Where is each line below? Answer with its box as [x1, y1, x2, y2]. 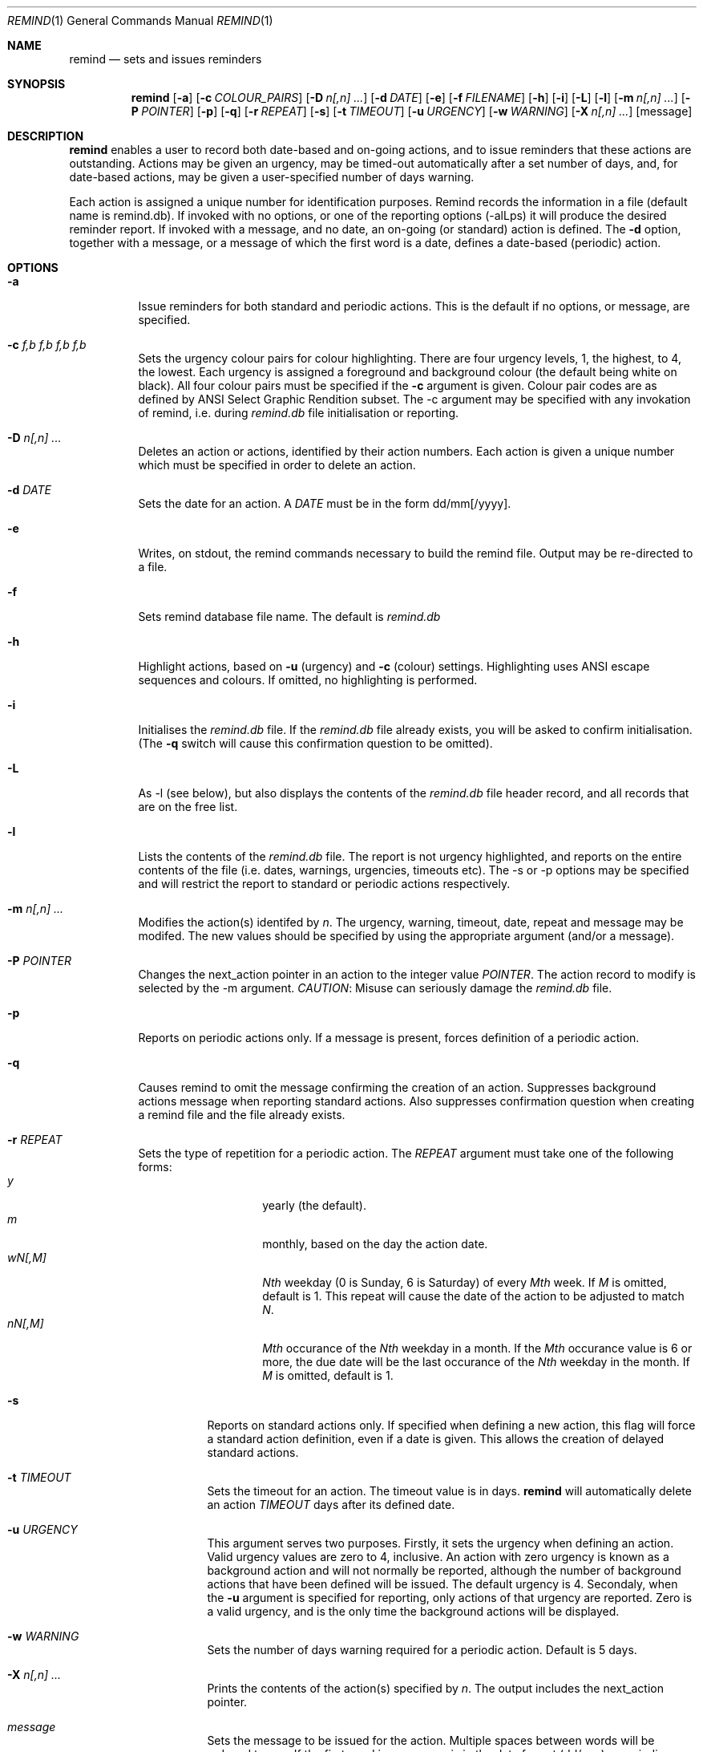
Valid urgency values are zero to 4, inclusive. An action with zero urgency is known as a [207, 1550, 669, 1563]
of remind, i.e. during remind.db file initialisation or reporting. [138, 406, 459, 420]
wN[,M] [7, 1251, 46, 1264]
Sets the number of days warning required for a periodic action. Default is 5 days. [207, 1643, 637, 1657]
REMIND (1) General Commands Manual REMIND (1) [7, 14, 273, 27]
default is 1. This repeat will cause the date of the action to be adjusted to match [262, 1289, 685, 1303]
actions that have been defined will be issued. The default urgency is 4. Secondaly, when [207, 1577, 678, 1591]
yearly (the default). [262, 1198, 366, 1212]
